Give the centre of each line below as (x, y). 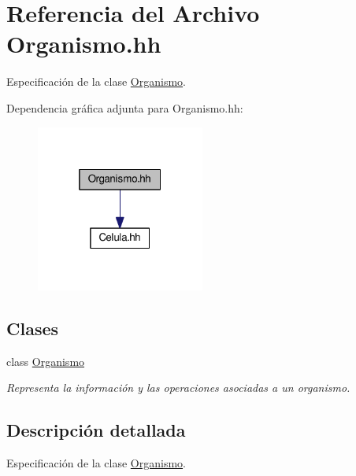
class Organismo (46, 361)
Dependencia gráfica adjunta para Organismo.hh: (125, 107)
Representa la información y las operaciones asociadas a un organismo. (178, 387)
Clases (33, 328)
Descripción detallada (96, 430)
